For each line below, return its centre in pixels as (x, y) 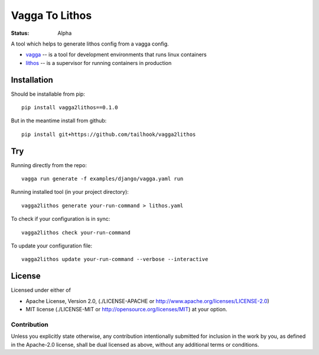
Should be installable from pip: (48, 94)
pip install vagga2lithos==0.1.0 (70, 108)
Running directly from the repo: (49, 165)
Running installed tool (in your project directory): (70, 192)
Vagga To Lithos (51, 15)
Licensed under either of (41, 290)
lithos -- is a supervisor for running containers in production (99, 63)
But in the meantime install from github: (59, 120)
